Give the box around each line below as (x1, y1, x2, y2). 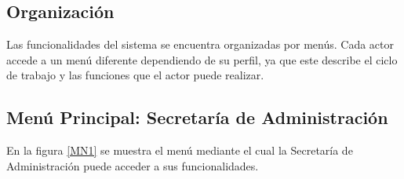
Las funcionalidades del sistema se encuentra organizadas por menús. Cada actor (6, 36, 394, 53)
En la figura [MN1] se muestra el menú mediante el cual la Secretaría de (6, 142, 353, 159)
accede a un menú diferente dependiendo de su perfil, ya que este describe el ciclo (6, 51, 398, 68)
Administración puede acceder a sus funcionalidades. (6, 157, 259, 174)
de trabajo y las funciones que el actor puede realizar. (6, 67, 264, 83)
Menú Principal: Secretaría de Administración (6, 105, 388, 130)
